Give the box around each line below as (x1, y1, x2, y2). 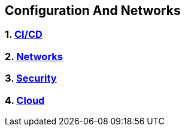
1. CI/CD (5, 28, 43, 41)
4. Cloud (5, 94, 45, 106)
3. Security (5, 72, 57, 85)
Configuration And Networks (5, 3, 181, 18)
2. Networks (5, 50, 63, 62)
